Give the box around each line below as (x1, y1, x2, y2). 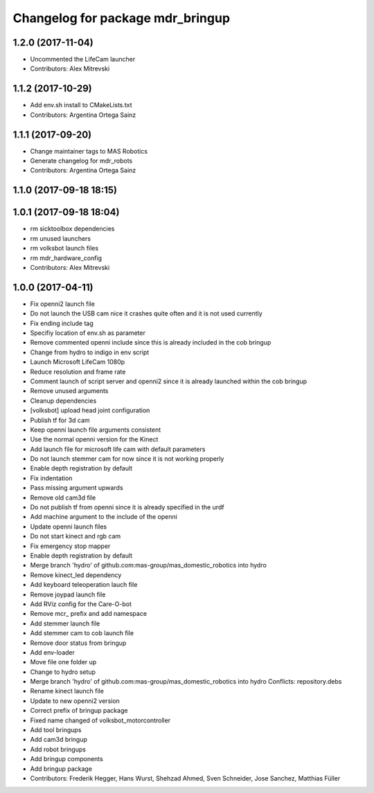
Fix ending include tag (30, 319, 93, 327)
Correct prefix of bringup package (30, 707, 128, 715)
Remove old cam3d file (30, 493, 96, 502)
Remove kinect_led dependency (30, 571, 122, 579)
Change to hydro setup (30, 668, 96, 676)
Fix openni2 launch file (30, 300, 95, 308)
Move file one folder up (30, 658, 97, 666)
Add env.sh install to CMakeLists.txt (30, 101, 132, 109)
